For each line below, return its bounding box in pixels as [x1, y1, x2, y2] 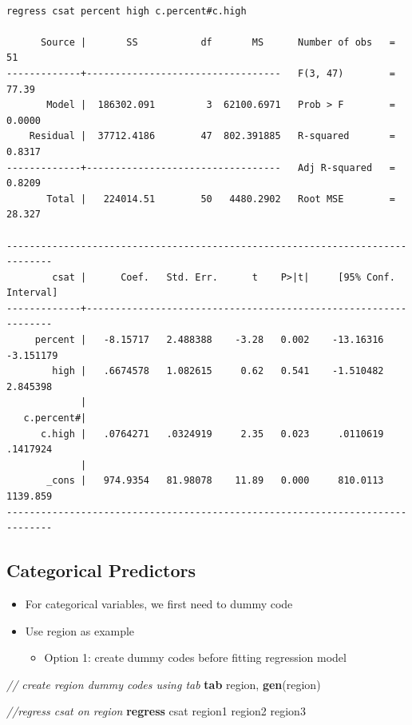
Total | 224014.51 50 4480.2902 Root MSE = [46, 193, 395, 205]
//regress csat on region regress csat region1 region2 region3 [6, 703, 306, 719]
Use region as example [25, 622, 135, 639]
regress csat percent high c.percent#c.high [6, 5, 247, 17]
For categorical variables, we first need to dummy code [25, 595, 293, 611]
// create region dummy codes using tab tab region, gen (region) [6, 675, 321, 692]
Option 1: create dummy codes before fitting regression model [44, 649, 347, 666]
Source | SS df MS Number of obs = [40, 36, 395, 48]
